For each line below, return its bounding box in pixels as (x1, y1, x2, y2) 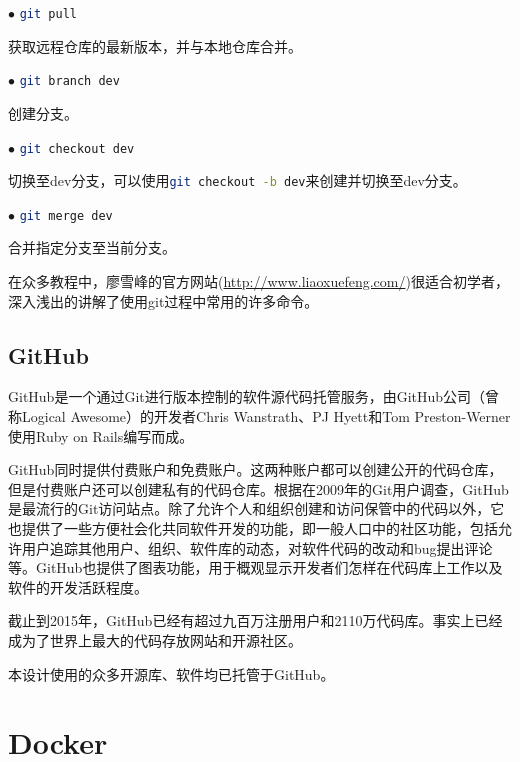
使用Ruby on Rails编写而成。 (8, 425, 194, 446)
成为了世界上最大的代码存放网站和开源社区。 (8, 629, 302, 650)
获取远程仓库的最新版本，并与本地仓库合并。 (8, 35, 302, 56)
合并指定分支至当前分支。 (8, 237, 176, 258)
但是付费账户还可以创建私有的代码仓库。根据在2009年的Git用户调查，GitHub (8, 478, 509, 499)
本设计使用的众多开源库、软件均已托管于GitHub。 (8, 663, 335, 684)
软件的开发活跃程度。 (8, 576, 148, 597)
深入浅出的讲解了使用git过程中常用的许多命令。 (8, 290, 319, 311)
